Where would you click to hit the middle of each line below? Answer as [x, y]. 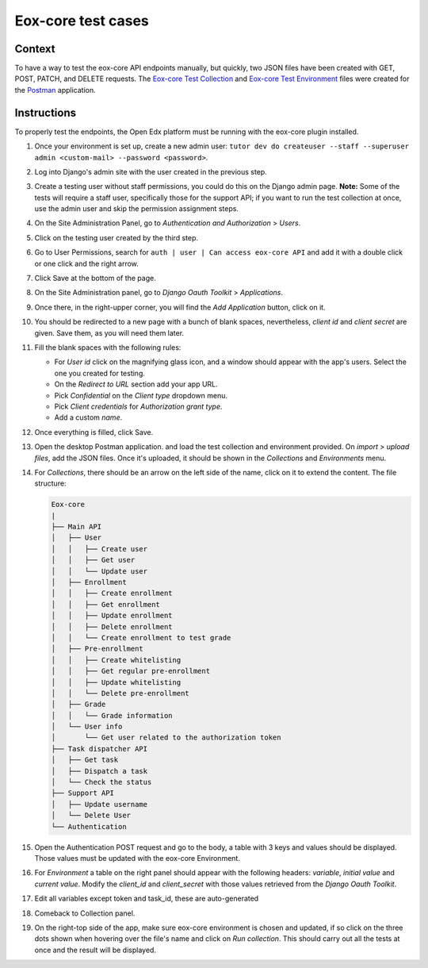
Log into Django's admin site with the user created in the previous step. [151, 171]
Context [35, 49]
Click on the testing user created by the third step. [116, 237]
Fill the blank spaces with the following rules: [108, 348]
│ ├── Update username [99, 804]
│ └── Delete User [91, 816]
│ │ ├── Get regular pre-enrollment [130, 671]
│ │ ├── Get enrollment [105, 604]
